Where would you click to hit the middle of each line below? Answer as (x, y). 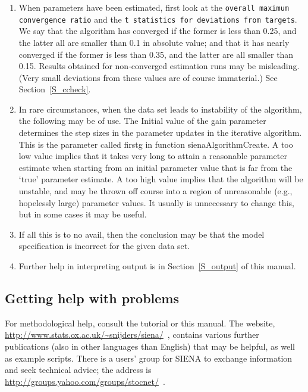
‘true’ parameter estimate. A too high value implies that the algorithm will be (161, 179)
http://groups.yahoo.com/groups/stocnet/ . (85, 381)
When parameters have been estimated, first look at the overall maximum (154, 7)
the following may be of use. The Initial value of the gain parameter (142, 121)
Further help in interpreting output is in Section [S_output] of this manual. (157, 266)
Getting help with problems (92, 298)
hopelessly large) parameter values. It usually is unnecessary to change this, (156, 202)
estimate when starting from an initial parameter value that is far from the (155, 167)
